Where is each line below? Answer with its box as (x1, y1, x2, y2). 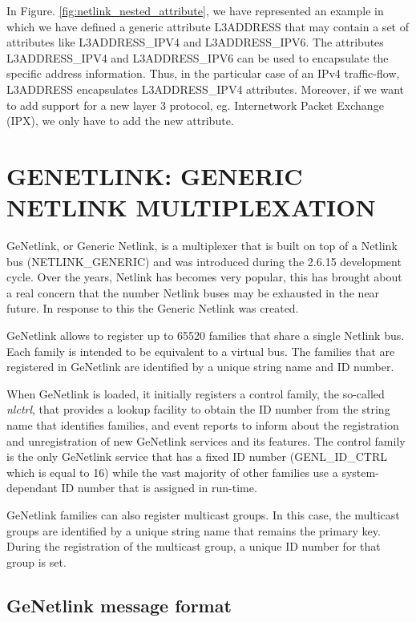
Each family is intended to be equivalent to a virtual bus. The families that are (6, 342, 395, 359)
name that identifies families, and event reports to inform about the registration (6, 417, 399, 433)
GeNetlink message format (6, 592, 232, 617)
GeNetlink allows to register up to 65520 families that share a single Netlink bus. (6, 327, 405, 344)
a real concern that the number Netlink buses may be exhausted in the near (6, 284, 380, 301)
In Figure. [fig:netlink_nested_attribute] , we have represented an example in (6, 2, 384, 18)
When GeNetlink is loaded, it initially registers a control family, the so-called (6, 385, 385, 402)
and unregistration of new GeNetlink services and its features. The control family (6, 432, 406, 449)
